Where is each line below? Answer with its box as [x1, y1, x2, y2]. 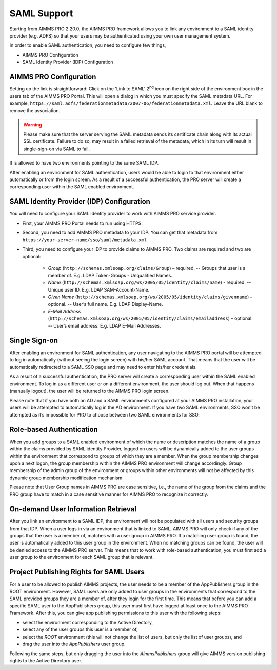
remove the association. [9, 107, 61, 114]
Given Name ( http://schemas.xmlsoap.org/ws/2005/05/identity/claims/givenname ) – [48, 294, 253, 300]
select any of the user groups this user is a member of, [22, 626, 138, 632]
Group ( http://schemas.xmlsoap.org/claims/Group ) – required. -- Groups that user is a [48, 265, 246, 271]
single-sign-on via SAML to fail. [23, 146, 90, 152]
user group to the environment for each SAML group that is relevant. [9, 554, 154, 560]
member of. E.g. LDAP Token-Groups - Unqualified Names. [48, 272, 173, 278]
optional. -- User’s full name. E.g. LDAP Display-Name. [48, 301, 163, 307]
